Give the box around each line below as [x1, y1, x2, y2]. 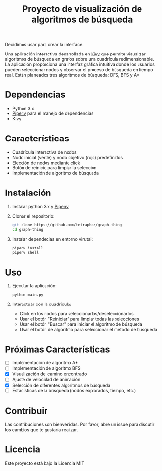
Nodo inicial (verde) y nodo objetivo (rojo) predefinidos [12, 155, 123, 161]
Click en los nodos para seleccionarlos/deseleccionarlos [19, 311, 134, 317]
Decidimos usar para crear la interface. [5, 42, 84, 48]
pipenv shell [12, 250, 39, 255]
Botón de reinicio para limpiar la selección [12, 165, 97, 171]
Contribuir [5, 405, 48, 416]
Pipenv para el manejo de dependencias [12, 111, 94, 116]
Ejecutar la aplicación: [12, 283, 57, 289]
